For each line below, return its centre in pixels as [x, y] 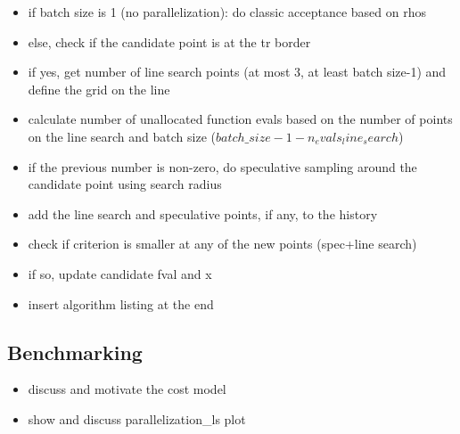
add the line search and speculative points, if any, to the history [203, 213]
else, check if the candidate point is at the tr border [169, 41]
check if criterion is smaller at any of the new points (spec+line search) [222, 244]
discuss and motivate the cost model [127, 389]
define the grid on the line [99, 89]
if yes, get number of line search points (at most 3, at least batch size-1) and [237, 72]
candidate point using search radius [125, 184]
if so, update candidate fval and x [120, 273]
